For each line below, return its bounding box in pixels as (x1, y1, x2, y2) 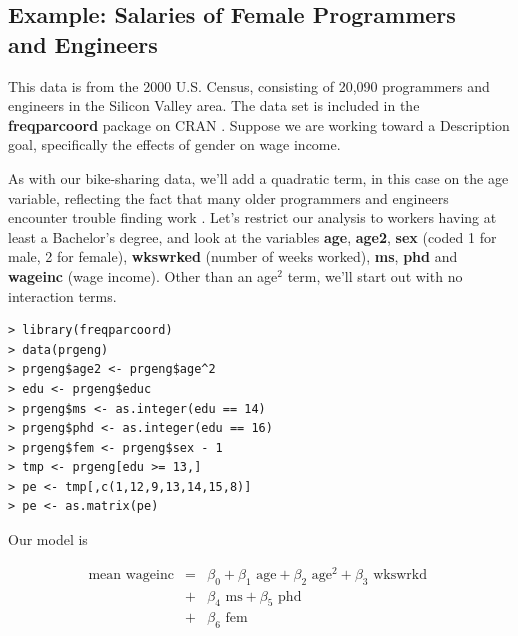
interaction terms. (8, 285, 117, 306)
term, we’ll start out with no (287, 265, 463, 286)
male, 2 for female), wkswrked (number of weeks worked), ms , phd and (8, 246, 458, 267)
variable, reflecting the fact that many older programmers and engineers (8, 187, 449, 208)
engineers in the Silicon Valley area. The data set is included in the (8, 95, 420, 116)
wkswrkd (373, 567, 427, 582)
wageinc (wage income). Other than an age (8, 265, 278, 286)
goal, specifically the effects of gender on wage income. (8, 134, 341, 155)
